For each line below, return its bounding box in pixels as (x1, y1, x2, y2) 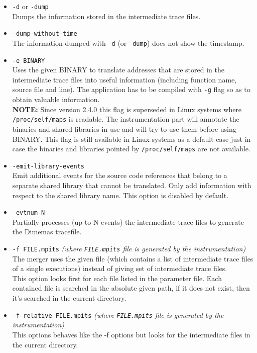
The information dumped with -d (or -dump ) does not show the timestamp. (12, 37, 244, 48)
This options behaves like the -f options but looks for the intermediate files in (12, 329, 250, 339)
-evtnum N (12, 209, 45, 217)
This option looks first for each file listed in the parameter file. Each (12, 273, 222, 283)
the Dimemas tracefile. (12, 226, 82, 237)
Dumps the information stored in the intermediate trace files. (12, 11, 201, 21)
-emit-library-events (12, 162, 84, 170)
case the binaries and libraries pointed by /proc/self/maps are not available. (12, 143, 250, 154)
